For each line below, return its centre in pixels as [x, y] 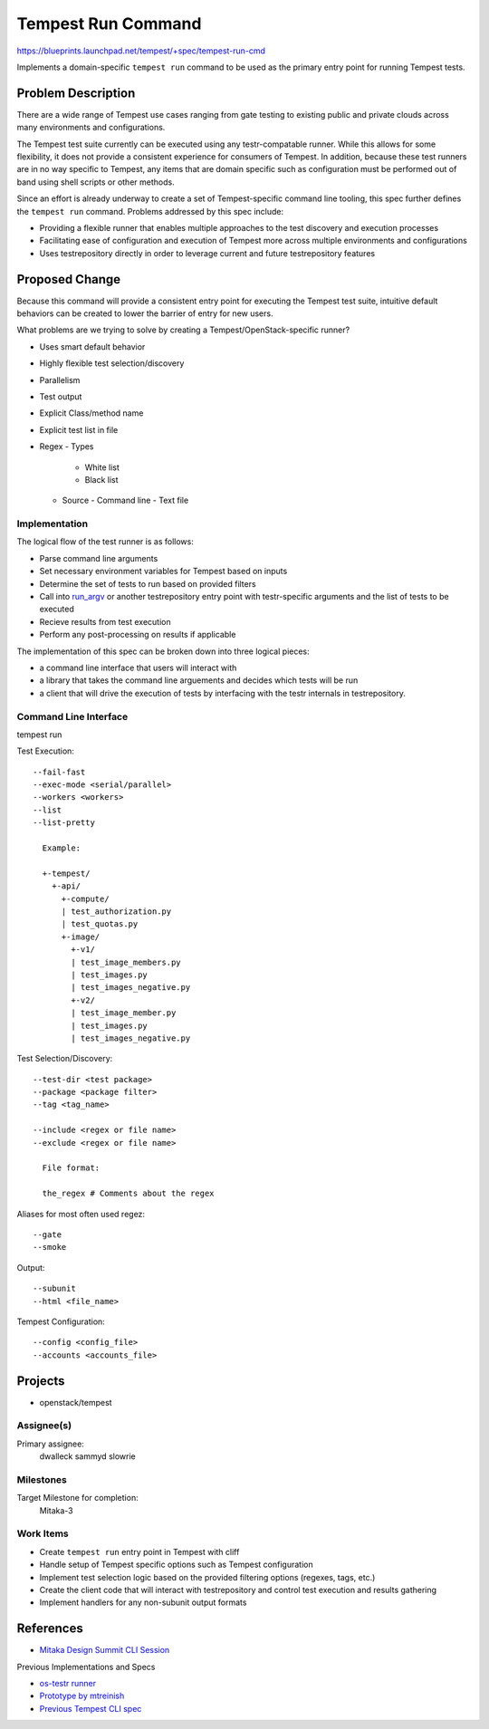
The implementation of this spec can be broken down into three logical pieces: [163, 651]
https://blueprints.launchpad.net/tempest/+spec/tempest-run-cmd [141, 51]
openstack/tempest [76, 1402]
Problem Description [76, 93]
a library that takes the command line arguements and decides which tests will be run [199, 680]
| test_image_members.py [126, 962]
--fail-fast [59, 772]
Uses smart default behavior [92, 346]
